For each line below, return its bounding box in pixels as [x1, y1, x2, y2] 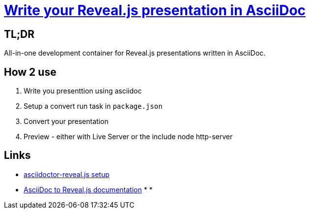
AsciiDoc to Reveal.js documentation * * [24, 185, 153, 194]
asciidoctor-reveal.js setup [24, 170, 110, 179]
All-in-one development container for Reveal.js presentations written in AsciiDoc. [4, 49, 266, 58]
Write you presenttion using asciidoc [24, 87, 142, 95]
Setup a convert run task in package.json [24, 102, 163, 111]
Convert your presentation [24, 117, 109, 126]
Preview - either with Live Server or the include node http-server [24, 132, 233, 141]
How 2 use [4, 65, 56, 78]
